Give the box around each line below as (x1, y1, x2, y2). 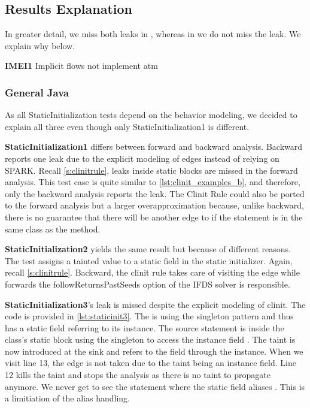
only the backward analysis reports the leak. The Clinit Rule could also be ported (5, 187, 305, 200)
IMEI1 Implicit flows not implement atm (5, 59, 158, 72)
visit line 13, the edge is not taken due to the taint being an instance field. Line (5, 356, 296, 369)
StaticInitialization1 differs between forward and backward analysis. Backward (5, 140, 303, 153)
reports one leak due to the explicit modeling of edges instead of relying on (5, 152, 279, 164)
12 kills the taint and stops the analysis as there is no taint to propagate (5, 368, 271, 381)
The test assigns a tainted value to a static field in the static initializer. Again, (5, 254, 293, 267)
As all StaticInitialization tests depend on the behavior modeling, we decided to (5, 108, 297, 121)
